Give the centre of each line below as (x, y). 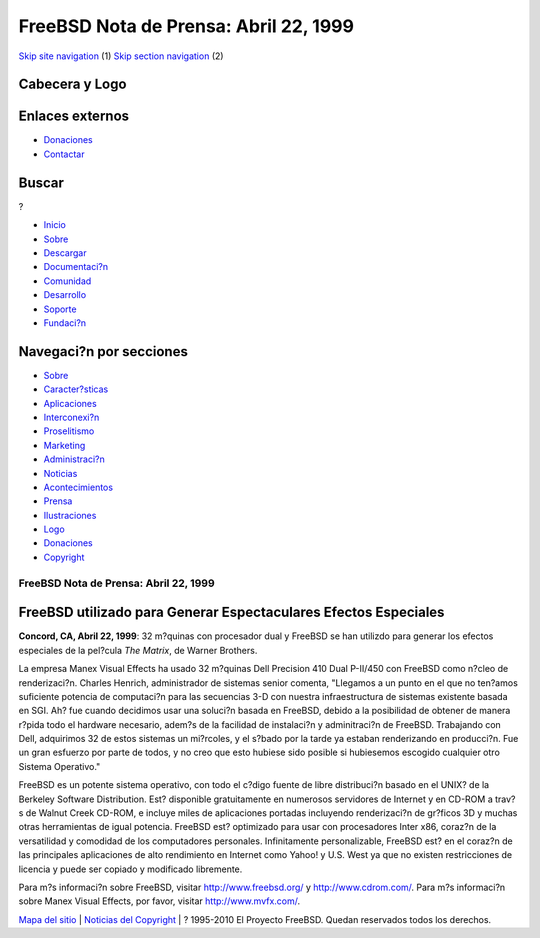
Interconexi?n (71, 417)
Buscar (41, 182)
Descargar (65, 252)
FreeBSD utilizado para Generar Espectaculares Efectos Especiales (231, 612)
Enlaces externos (74, 116)
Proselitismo (69, 431)
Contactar (64, 154)
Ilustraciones (70, 515)
